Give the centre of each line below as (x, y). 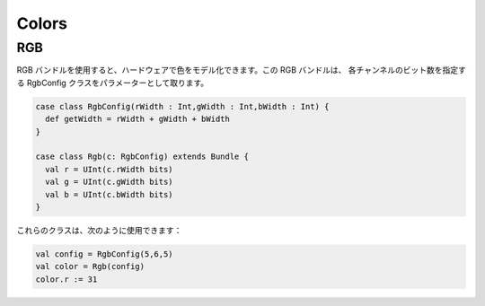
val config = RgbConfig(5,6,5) (105, 254)
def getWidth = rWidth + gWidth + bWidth (138, 119)
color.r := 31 (66, 279)
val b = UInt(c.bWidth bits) (110, 194)
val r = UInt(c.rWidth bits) (110, 169)
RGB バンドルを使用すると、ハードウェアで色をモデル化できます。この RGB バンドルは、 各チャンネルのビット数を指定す (241, 70)
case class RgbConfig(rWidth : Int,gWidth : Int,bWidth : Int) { (182, 106)
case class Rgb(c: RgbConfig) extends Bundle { (142, 157)
